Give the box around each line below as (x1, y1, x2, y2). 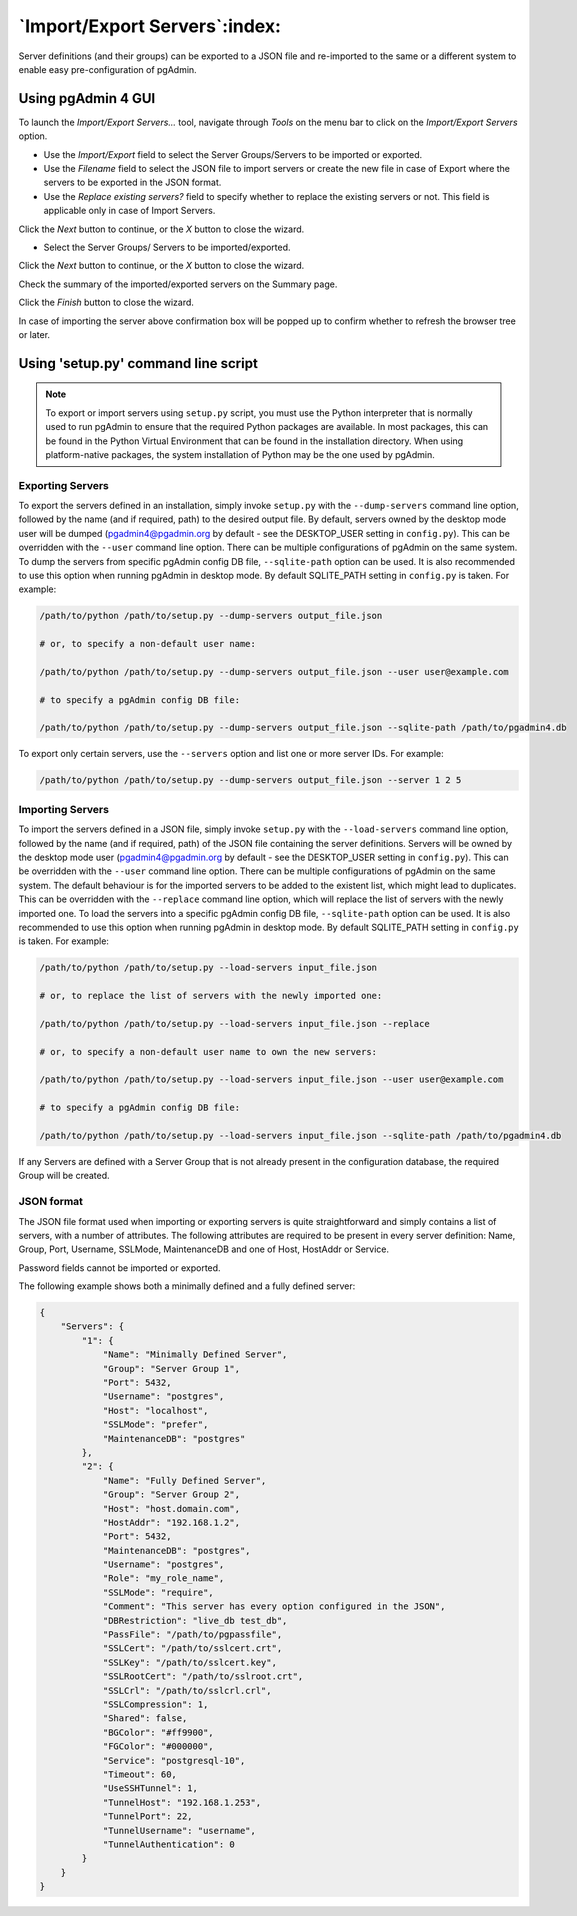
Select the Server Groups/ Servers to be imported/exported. (43, 241, 291, 253)
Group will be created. (18, 1170, 110, 1182)
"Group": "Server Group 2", (102, 1489, 240, 1500)
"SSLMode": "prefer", (102, 1419, 209, 1430)
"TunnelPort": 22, (102, 1811, 194, 1822)
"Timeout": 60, (102, 1768, 177, 1780)
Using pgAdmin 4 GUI (18, 90, 156, 107)
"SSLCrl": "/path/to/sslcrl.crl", (102, 1685, 272, 1696)
